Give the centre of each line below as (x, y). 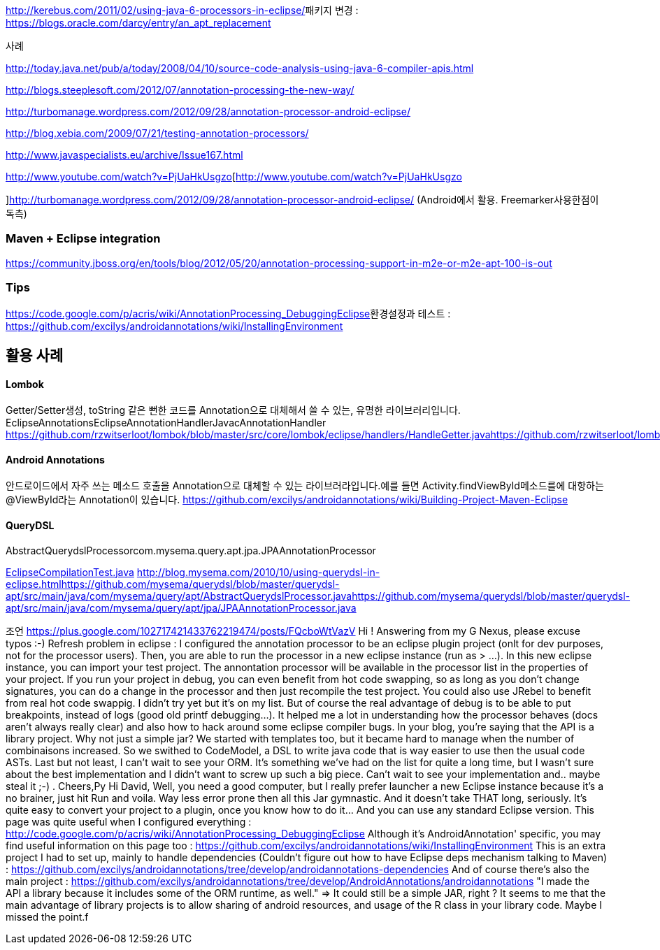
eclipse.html (34, 584)
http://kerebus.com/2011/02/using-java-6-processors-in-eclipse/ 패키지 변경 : (182, 10)
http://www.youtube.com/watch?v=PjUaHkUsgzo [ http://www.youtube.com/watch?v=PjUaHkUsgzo (234, 177)
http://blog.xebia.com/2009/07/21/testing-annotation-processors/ (157, 133)
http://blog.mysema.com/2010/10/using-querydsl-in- (258, 572)
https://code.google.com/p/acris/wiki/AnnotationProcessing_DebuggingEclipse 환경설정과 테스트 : (228, 313)
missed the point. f (47, 916)
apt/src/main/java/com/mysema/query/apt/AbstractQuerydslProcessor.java (179, 596)
